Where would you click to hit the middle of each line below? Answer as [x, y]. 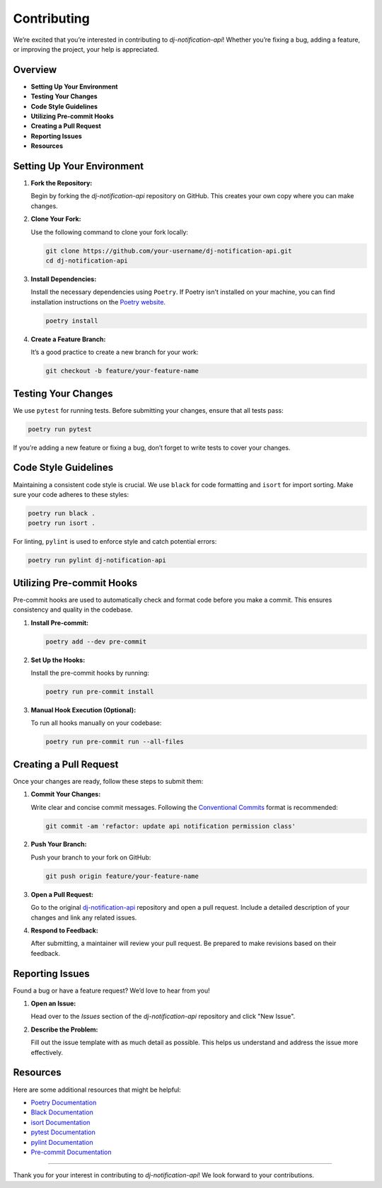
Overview [35, 70]
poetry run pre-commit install [100, 691]
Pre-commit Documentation [71, 1152]
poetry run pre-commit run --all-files [115, 742]
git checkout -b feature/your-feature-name [122, 371]
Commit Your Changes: [66, 794]
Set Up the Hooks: [58, 660]
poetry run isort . [62, 523]
